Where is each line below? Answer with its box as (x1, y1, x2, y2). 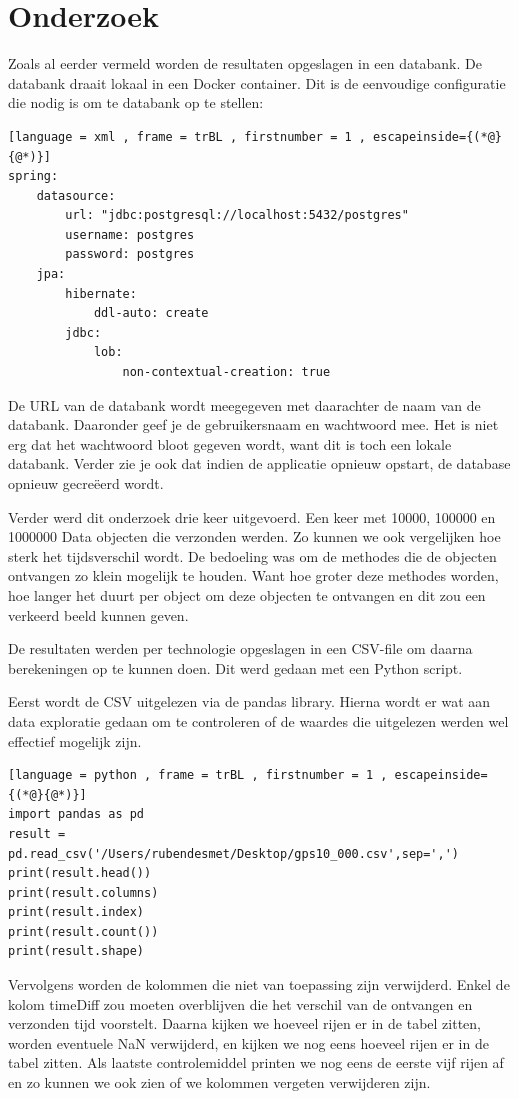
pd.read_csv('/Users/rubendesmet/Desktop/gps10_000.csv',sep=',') (8, 846, 460, 861)
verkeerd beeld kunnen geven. (8, 604, 189, 625)
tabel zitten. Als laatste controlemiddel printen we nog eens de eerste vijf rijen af (8, 1052, 504, 1073)
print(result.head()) (8, 866, 152, 881)
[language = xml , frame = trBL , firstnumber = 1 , (8, 129, 366, 144)
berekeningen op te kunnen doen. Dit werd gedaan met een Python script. (8, 657, 463, 678)
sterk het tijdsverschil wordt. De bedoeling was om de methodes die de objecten (8, 545, 497, 566)
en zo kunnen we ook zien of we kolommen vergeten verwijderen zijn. (8, 1072, 431, 1093)
